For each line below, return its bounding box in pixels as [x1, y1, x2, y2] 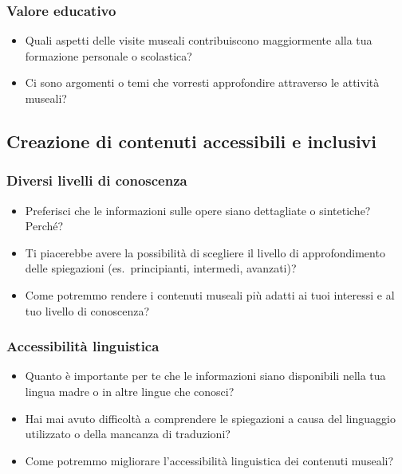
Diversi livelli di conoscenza [6, 170, 187, 190]
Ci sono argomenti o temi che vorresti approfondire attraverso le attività [25, 74, 380, 91]
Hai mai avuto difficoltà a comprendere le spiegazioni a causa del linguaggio [25, 409, 396, 426]
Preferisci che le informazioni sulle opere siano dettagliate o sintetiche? [25, 202, 371, 218]
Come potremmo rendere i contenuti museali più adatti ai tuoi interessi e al [25, 286, 395, 303]
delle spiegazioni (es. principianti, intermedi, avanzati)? [25, 260, 297, 276]
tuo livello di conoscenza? [25, 302, 150, 319]
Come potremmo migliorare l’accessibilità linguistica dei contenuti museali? [25, 452, 394, 468]
